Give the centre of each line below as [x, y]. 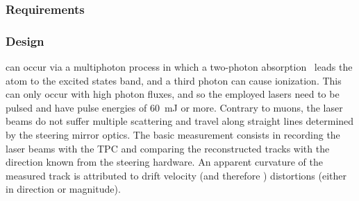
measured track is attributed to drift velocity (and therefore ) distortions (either [176, 175]
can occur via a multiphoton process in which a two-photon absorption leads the [179, 67]
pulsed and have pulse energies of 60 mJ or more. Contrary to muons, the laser [174, 107]
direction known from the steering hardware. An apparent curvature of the [164, 162]
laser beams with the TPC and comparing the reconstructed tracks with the [168, 148]
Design [25, 41]
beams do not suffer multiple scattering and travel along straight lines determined [180, 121]
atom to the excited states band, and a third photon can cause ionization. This [174, 80]
